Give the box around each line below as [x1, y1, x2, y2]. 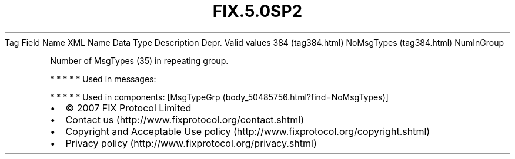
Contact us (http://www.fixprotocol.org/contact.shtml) [65, 113, 305, 126]
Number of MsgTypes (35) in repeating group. [50, 55, 229, 66]
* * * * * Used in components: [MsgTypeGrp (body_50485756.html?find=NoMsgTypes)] [50, 92, 389, 102]
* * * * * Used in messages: [50, 73, 156, 84]
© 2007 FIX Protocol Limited [65, 102, 192, 114]
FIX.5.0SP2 [212, 1, 303, 21]
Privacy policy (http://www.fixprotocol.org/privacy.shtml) [65, 137, 317, 149]
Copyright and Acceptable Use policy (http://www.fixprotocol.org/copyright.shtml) [65, 125, 430, 137]
